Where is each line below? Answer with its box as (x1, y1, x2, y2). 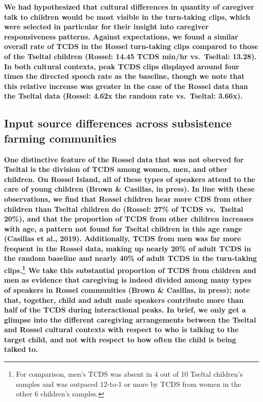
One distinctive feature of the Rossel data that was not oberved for (4, 154, 244, 164)
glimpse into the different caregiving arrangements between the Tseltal (4, 314, 256, 325)
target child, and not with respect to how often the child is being (4, 334, 236, 344)
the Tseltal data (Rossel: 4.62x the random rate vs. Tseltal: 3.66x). (4, 91, 243, 101)
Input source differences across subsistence (4, 115, 232, 131)
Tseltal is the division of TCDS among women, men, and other (4, 164, 228, 174)
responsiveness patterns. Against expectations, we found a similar (4, 31, 238, 41)
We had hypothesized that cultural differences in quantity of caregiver (4, 2, 254, 12)
